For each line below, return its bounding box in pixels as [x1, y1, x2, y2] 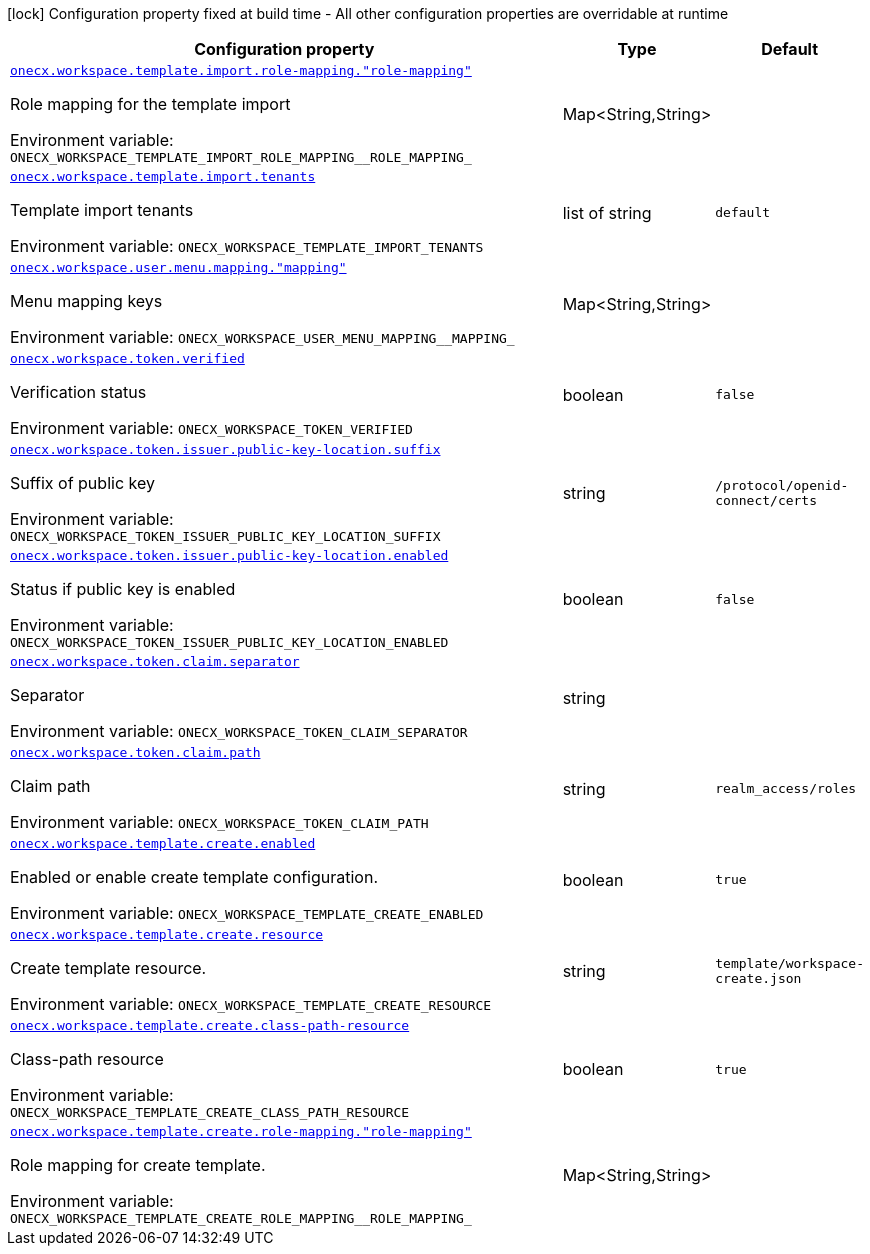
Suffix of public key [10, 473, 155, 493]
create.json [715, 970, 802, 986]
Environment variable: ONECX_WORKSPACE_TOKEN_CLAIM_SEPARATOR [10, 721, 468, 741]
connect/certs [715, 493, 818, 508]
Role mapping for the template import [10, 94, 291, 114]
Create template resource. [10, 958, 207, 978]
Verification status [10, 382, 147, 402]
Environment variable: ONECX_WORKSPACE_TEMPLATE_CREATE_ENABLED [10, 903, 484, 923]
